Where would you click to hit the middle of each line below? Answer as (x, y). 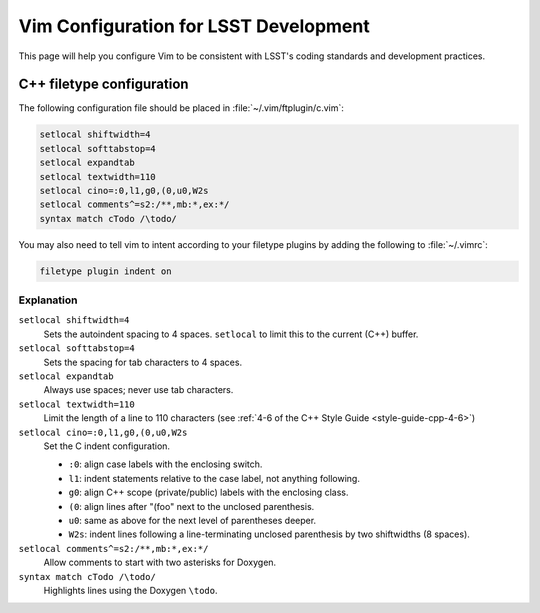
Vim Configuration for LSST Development (194, 26)
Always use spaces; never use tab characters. (138, 390)
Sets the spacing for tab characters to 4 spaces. (143, 362)
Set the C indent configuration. (106, 446)
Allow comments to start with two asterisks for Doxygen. (160, 562)
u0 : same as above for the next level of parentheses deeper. (192, 520)
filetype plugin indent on (105, 271)
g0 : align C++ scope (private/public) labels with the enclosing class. (208, 492)
